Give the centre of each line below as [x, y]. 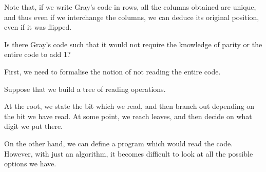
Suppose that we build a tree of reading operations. [85, 89]
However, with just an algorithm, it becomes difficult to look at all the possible [129, 153]
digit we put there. [33, 126]
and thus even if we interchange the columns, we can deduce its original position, [132, 17]
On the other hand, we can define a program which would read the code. [119, 143]
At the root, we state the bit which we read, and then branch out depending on [129, 106]
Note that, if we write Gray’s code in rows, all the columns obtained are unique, [130, 7]
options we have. [30, 164]
